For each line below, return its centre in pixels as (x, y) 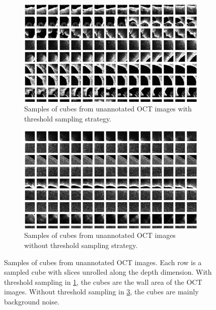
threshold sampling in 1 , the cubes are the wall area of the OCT (103, 282)
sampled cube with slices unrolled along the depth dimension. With (108, 272)
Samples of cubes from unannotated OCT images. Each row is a (103, 262)
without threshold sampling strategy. (81, 245)
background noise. (32, 301)
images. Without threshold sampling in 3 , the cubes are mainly (101, 292)
